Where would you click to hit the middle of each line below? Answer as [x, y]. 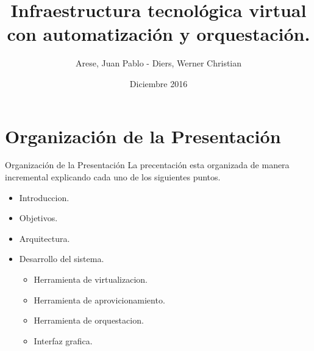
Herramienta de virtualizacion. [91, 279]
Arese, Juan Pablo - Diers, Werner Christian [159, 63]
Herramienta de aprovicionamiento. [99, 300]
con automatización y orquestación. [159, 34]
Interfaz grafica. [63, 340]
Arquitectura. [45, 238]
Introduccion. [44, 197]
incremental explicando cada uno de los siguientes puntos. [113, 177]
